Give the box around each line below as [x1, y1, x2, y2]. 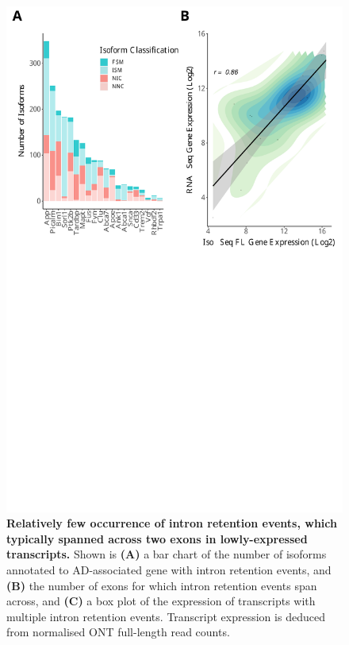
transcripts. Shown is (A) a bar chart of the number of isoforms [6, 546, 327, 562]
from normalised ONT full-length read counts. [6, 624, 230, 640]
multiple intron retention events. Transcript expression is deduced [6, 608, 325, 624]
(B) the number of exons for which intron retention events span [6, 577, 317, 593]
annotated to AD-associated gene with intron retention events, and [6, 561, 332, 577]
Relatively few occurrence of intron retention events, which [6, 515, 337, 531]
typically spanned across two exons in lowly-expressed [6, 530, 308, 547]
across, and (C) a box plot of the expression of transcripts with [6, 593, 316, 609]
